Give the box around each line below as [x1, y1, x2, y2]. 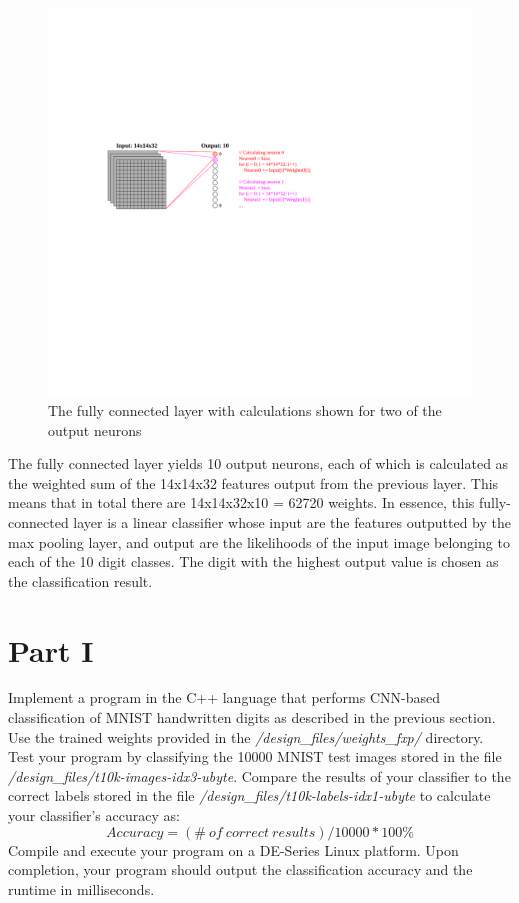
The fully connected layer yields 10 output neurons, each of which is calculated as [8, 453, 509, 474]
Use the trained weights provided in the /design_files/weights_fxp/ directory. [8, 726, 484, 747]
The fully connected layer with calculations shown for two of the [48, 399, 442, 420]
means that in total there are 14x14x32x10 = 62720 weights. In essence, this [8, 492, 475, 513]
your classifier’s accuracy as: [8, 805, 180, 826]
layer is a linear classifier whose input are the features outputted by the [73, 511, 512, 532]
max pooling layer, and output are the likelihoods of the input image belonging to [8, 531, 510, 552]
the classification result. [8, 570, 153, 591]
